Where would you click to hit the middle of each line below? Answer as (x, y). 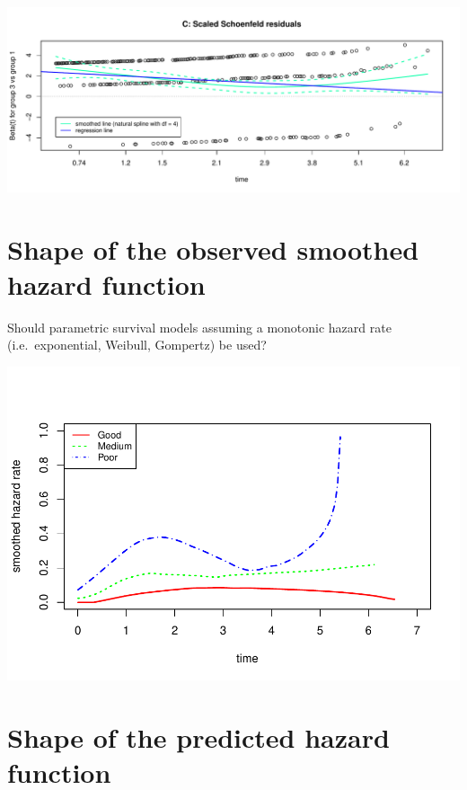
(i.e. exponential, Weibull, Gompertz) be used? (137, 345)
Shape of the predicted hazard (198, 737)
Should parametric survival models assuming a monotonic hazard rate (199, 327)
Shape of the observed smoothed (213, 249)
